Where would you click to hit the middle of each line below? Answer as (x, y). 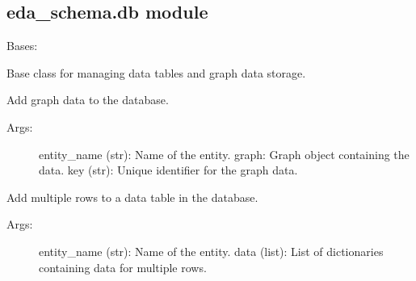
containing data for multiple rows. (123, 267)
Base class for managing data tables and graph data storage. (156, 72)
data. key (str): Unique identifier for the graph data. (168, 170)
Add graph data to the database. (88, 100)
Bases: (22, 46)
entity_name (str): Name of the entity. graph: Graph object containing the (224, 154)
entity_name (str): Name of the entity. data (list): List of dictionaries (211, 251)
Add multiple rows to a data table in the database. (132, 197)
